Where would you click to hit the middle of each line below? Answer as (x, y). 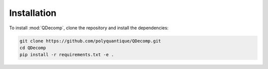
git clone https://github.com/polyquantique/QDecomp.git (90, 41)
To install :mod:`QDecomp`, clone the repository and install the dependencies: (89, 28)
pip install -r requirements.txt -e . (67, 55)
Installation (33, 13)
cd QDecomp (33, 48)
